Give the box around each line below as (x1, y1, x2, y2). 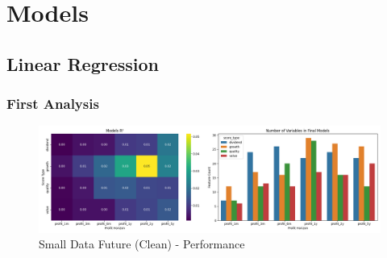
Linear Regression (6, 51, 159, 76)
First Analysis (6, 94, 99, 114)
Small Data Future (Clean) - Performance (39, 235, 245, 252)
